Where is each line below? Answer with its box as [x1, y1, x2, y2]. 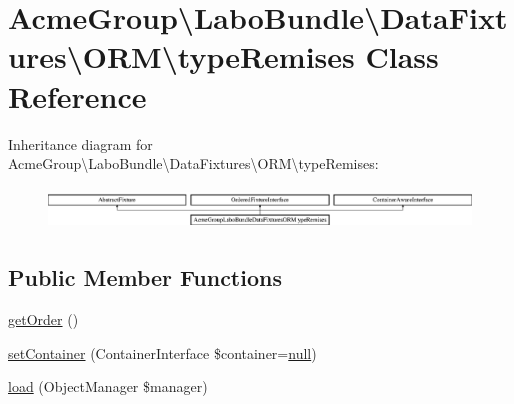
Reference [8, 75, 147, 116]
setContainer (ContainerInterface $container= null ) [8, 342, 317, 363]
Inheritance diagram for [8, 133, 153, 154]
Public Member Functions [8, 262, 282, 293]
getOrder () [8, 308, 79, 329]
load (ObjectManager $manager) [8, 376, 208, 397]
